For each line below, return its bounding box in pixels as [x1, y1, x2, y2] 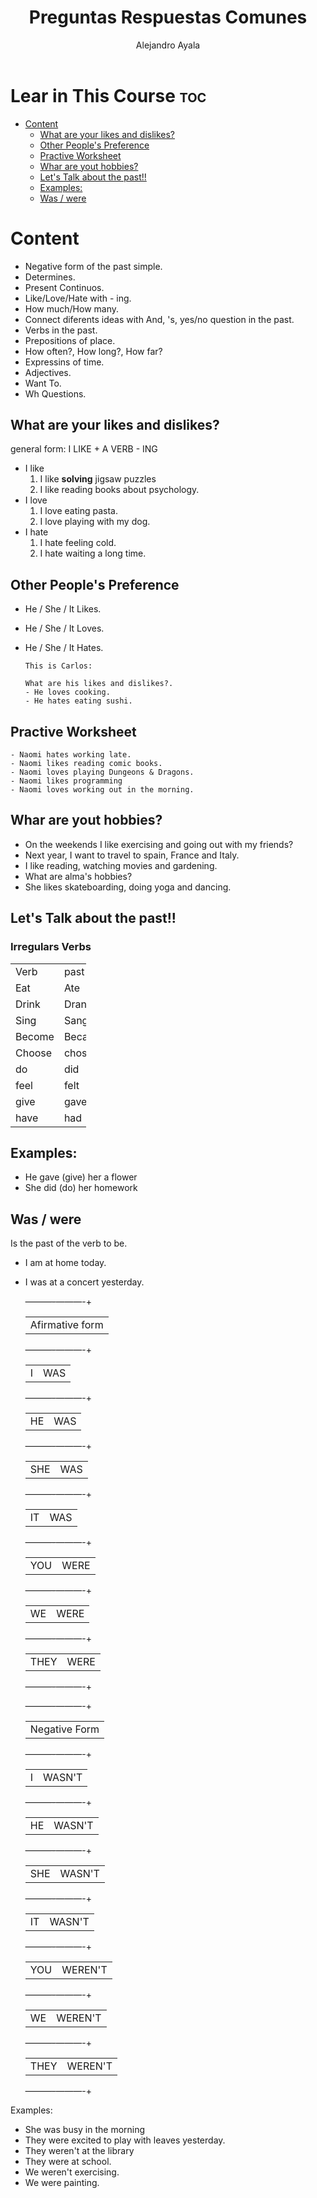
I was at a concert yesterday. [24, 1276, 145, 1288]
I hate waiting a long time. [39, 547, 147, 560]
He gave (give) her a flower [24, 1171, 138, 1183]
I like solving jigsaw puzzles [39, 473, 157, 485]
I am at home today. [24, 1257, 107, 1269]
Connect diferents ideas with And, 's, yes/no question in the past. [24, 313, 295, 325]
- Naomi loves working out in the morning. [10, 785, 195, 795]
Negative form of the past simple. [24, 260, 163, 272]
